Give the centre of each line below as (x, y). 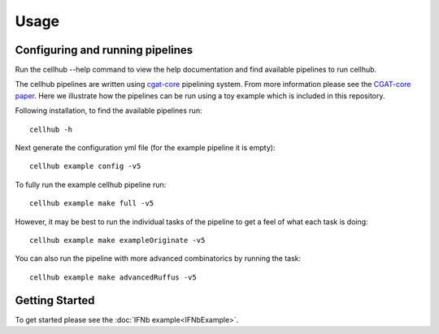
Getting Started (55, 300)
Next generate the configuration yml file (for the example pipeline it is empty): (145, 148)
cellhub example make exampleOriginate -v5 (117, 240)
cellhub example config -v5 (85, 166)
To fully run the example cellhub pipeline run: (91, 184)
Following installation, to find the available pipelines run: (109, 111)
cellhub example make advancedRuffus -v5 (113, 277)
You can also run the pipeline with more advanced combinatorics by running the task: (158, 258)
